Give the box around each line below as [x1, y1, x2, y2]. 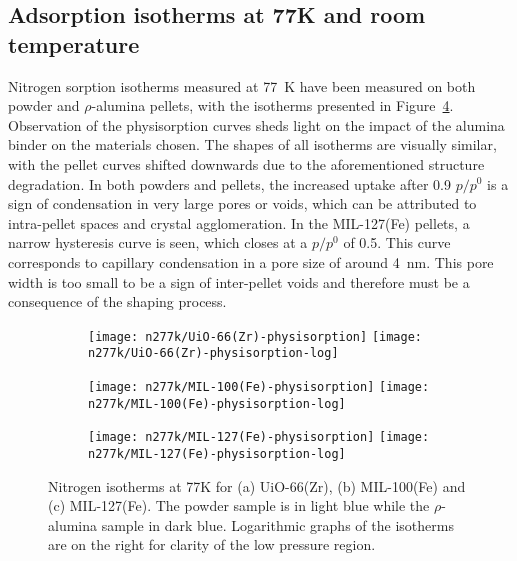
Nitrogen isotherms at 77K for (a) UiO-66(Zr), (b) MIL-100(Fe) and [48, 475, 466, 496]
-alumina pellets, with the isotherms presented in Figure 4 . [91, 95, 454, 116]
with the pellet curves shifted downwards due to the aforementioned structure [8, 153, 485, 174]
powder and [8, 95, 80, 116]
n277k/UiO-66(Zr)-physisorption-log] [88, 346, 339, 361]
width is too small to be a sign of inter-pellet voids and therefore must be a [8, 271, 470, 292]
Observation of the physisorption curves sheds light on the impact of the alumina [8, 114, 505, 135]
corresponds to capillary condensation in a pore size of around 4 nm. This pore [8, 251, 494, 272]
